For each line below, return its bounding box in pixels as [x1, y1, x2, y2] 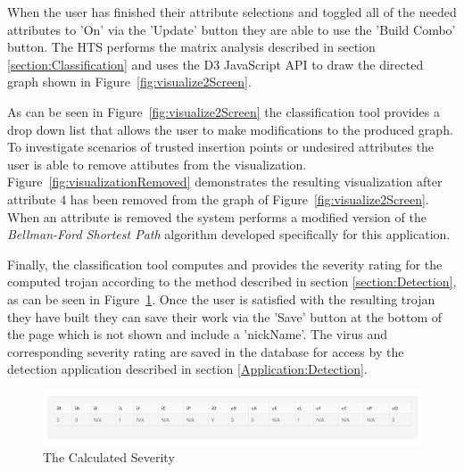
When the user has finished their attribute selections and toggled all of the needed [7, 3, 457, 21]
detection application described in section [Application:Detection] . [7, 360, 368, 378]
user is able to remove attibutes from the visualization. [7, 154, 307, 173]
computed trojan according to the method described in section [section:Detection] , [7, 272, 457, 291]
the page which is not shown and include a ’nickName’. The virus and [7, 325, 388, 344]
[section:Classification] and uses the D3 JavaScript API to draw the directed [7, 54, 424, 73]
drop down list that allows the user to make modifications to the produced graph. [7, 120, 453, 138]
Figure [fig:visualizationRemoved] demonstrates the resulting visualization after [7, 172, 443, 191]
